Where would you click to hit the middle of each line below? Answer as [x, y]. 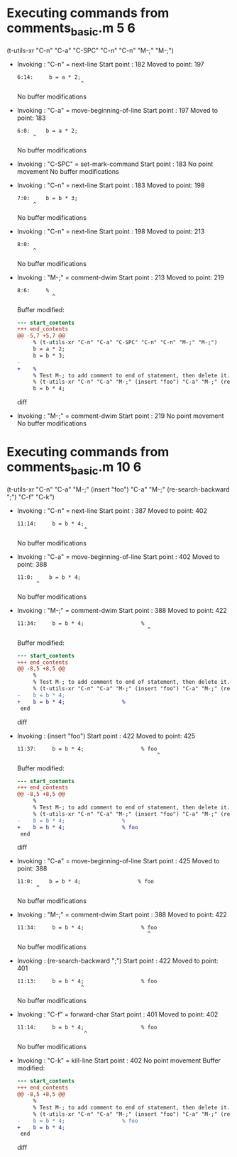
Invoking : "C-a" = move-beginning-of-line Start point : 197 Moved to [117, 110]
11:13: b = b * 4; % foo [87, 981]
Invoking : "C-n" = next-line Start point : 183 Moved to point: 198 [111, 185]
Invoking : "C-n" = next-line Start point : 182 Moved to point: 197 [110, 64]
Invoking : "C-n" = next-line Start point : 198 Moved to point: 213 [111, 231]
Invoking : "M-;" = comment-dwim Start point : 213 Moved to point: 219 [121, 277]
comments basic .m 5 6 [71, 29]
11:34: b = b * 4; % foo [87, 928]
